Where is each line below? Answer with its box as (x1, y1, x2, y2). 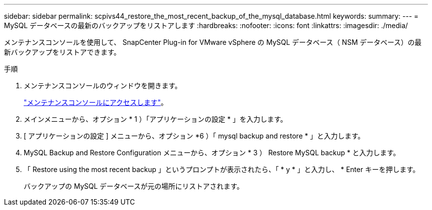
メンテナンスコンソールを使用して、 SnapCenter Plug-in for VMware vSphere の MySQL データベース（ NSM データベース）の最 (4, 38, 422, 46)
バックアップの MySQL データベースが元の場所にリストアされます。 (24, 182, 244, 190)
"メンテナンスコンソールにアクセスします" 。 (24, 98, 168, 106)
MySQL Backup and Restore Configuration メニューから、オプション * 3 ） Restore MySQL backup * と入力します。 (24, 148, 400, 157)
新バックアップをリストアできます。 (4, 48, 121, 56)
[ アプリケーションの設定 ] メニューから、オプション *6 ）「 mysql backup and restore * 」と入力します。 (24, 132, 365, 140)
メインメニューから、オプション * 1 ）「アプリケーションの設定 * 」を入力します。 (24, 115, 288, 123)
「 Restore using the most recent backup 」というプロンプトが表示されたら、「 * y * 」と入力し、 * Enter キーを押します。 (24, 165, 420, 174)
